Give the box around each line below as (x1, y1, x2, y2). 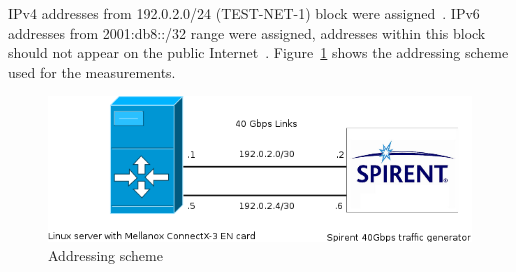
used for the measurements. (8, 61, 176, 82)
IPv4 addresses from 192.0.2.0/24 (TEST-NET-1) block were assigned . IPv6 (8, 3, 480, 23)
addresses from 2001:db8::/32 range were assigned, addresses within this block (8, 22, 486, 43)
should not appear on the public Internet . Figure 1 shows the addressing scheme (8, 42, 509, 63)
